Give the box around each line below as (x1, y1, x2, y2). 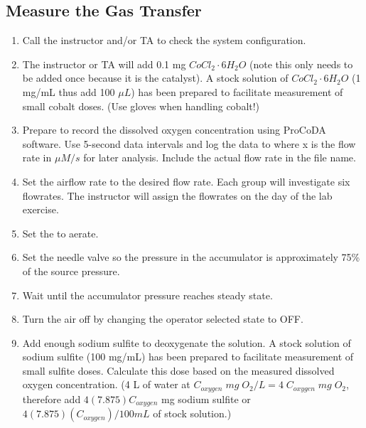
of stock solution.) (153, 406, 232, 421)
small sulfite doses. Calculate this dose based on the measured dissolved (22, 363, 335, 378)
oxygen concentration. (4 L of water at (22, 377, 190, 392)
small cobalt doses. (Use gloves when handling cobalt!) (22, 98, 260, 113)
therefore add (22, 391, 81, 406)
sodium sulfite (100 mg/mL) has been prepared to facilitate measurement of (22, 349, 354, 364)
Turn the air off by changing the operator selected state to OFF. (22, 311, 303, 326)
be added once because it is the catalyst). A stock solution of (22, 70, 289, 85)
